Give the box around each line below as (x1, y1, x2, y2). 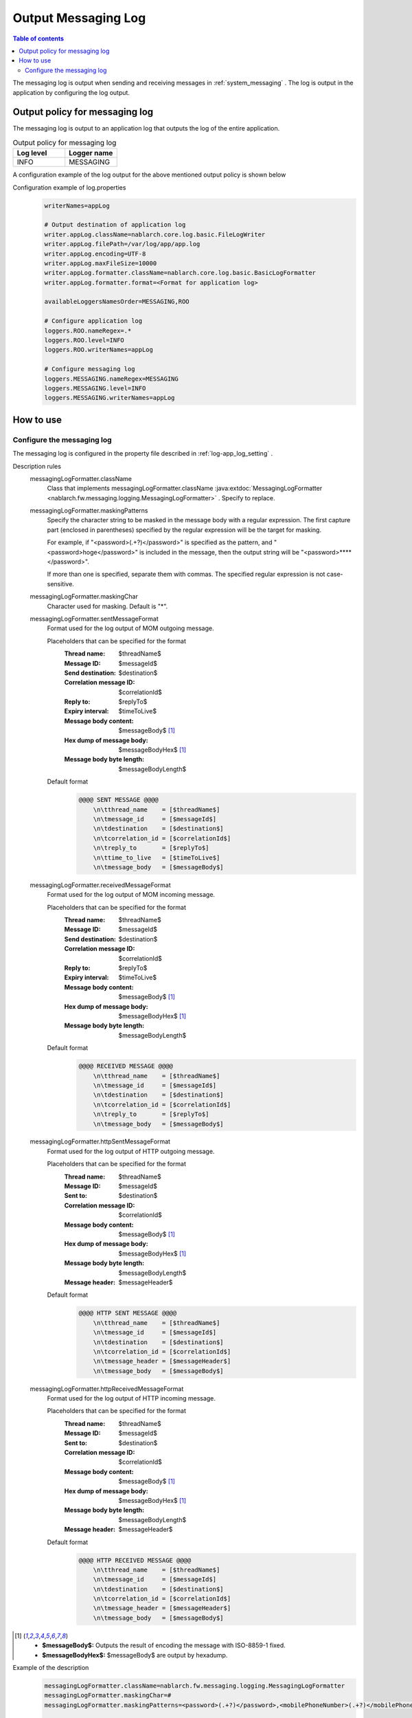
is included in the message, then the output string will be (139, 548, 300, 556)
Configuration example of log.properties (12, 183, 126, 192)
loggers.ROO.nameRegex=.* (44, 326, 132, 335)
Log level (16, 148, 47, 158)
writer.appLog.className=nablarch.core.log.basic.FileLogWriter (44, 230, 266, 238)
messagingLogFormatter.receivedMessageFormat (30, 880, 171, 889)
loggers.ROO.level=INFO (44, 337, 125, 344)
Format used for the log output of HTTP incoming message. (47, 1394, 216, 1403)
